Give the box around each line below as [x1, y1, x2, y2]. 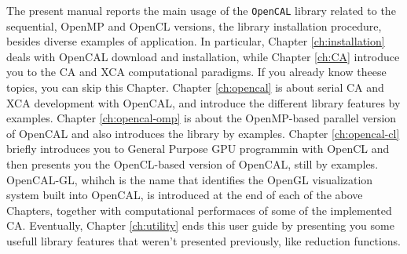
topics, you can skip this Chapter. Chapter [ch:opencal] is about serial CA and [6, 79, 384, 96]
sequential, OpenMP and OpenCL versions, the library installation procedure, [6, 17, 382, 34]
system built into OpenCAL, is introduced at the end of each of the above [6, 187, 363, 203]
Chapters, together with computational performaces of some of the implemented [6, 201, 392, 218]
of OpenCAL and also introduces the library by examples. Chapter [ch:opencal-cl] [6, 125, 400, 141]
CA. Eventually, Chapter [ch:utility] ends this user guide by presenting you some [6, 217, 394, 234]
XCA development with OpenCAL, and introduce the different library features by [6, 94, 401, 111]
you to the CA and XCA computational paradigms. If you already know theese [6, 63, 387, 80]
